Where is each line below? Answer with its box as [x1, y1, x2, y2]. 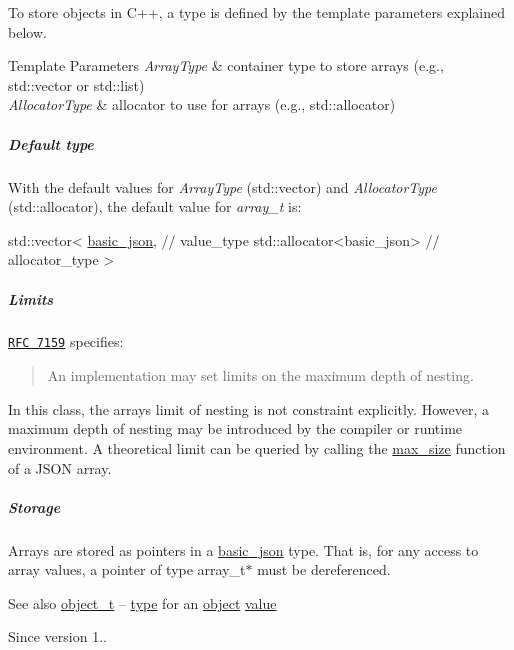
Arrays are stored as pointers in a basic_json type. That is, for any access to [8, 539, 479, 560]
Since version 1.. [8, 626, 107, 647]
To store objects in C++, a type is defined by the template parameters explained [8, 2, 506, 22]
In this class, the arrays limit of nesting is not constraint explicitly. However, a [8, 398, 489, 419]
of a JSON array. [8, 457, 112, 478]
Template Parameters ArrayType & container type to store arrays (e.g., [8, 55, 444, 76]
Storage [8, 496, 61, 517]
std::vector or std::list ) [8, 74, 145, 95]
